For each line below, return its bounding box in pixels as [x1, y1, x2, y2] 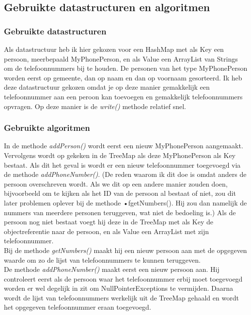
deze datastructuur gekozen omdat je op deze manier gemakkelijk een [4, 82, 210, 92]
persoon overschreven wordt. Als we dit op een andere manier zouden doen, [4, 178, 228, 189]
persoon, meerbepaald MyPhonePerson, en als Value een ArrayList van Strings [4, 53, 238, 63]
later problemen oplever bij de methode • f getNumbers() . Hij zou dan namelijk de [4, 197, 247, 207]
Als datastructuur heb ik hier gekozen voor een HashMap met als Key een [4, 44, 224, 54]
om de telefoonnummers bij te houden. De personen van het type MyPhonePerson [4, 63, 248, 73]
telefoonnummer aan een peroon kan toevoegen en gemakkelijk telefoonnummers [4, 91, 243, 101]
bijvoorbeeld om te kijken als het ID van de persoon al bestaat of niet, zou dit [4, 188, 236, 198]
